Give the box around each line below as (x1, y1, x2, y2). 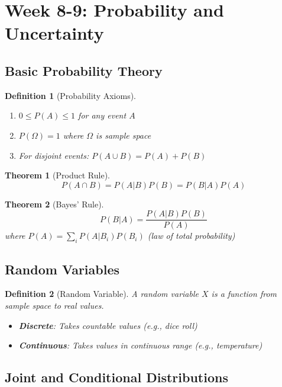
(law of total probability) (147, 229, 235, 242)
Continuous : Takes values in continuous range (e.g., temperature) (18, 339, 262, 351)
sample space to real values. (5, 299, 104, 311)
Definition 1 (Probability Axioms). (5, 89, 137, 101)
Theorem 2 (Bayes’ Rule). (5, 197, 104, 210)
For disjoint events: (18, 149, 89, 161)
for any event (78, 109, 127, 121)
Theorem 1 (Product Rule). (5, 169, 110, 181)
